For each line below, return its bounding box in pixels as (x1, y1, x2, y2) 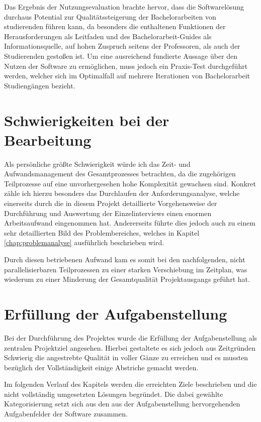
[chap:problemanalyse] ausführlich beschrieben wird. (4, 237, 164, 248)
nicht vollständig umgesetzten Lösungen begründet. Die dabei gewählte (4, 388, 223, 399)
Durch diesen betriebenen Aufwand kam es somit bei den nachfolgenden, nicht (4, 254, 245, 264)
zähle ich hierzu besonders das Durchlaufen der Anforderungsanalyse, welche (4, 188, 240, 198)
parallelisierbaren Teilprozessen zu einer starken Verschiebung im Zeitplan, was (4, 264, 247, 274)
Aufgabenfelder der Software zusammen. (4, 408, 128, 419)
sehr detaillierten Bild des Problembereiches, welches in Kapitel (4, 227, 200, 238)
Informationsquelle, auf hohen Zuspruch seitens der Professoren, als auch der (4, 41, 240, 51)
